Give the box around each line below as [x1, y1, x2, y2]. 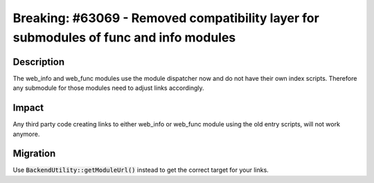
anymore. [12, 130, 40, 138]
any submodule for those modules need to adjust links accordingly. [12, 84, 204, 93]
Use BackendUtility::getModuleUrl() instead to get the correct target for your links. [12, 166, 269, 174]
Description [12, 56, 65, 68]
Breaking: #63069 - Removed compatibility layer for [12, 10, 320, 26]
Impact [12, 102, 44, 114]
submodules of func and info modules [12, 30, 236, 45]
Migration [12, 148, 56, 160]
